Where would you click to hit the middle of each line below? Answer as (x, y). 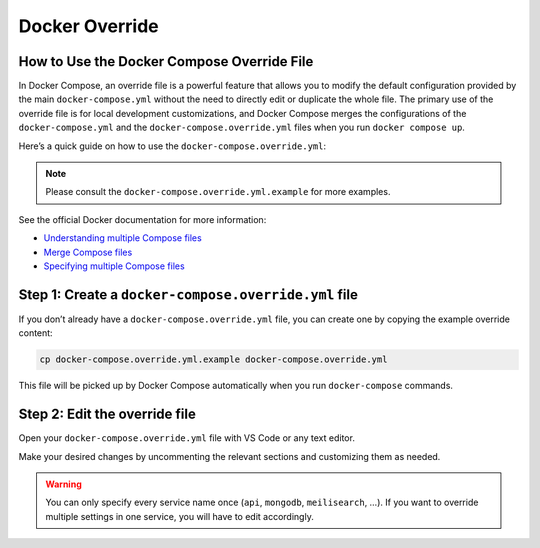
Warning (63, 484)
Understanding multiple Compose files (122, 238)
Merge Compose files (88, 252)
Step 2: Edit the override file (107, 414)
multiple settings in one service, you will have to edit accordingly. (179, 516)
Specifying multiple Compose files (114, 266)
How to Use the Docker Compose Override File (166, 61)
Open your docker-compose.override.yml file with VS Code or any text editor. (186, 438)
